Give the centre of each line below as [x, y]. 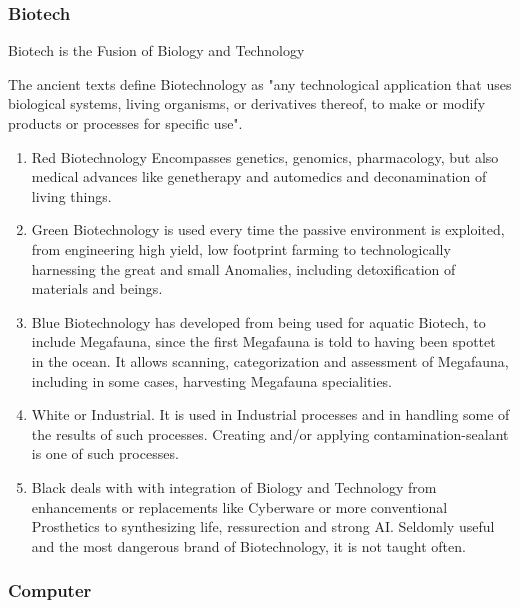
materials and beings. [97, 288]
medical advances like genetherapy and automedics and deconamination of [259, 176]
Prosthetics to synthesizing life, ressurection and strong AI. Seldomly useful [263, 526]
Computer [50, 590]
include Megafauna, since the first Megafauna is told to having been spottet [263, 341]
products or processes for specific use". [125, 123]
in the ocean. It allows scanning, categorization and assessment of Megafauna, [270, 360]
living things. [71, 195]
